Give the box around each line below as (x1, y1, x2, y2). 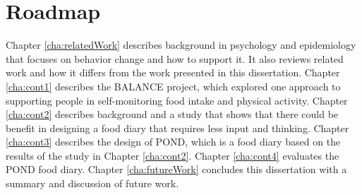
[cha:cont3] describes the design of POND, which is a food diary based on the (6, 134, 341, 149)
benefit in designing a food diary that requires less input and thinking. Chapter (6, 120, 349, 135)
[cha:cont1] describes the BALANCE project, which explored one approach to (6, 78, 341, 93)
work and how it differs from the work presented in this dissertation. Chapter (6, 65, 340, 80)
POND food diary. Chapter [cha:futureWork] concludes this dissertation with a (6, 162, 347, 177)
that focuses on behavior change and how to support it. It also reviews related (6, 51, 344, 66)
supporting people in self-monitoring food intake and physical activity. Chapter (6, 93, 348, 107)
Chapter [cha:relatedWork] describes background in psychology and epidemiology (6, 37, 356, 52)
